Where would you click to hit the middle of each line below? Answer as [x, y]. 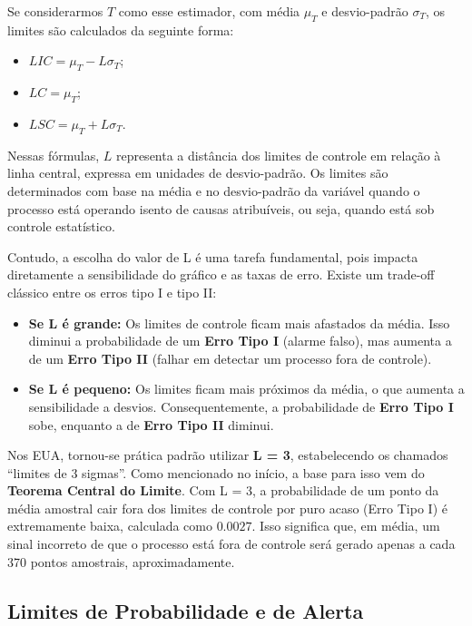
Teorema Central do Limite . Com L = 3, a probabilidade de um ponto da [223, 490]
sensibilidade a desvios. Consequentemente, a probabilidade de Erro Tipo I [241, 406]
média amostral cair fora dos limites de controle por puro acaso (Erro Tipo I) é [227, 508]
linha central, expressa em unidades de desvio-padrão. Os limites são [198, 173]
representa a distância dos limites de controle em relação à [278, 155]
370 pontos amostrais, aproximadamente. [121, 561]
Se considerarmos [55, 11]
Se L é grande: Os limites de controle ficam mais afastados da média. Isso [239, 323]
